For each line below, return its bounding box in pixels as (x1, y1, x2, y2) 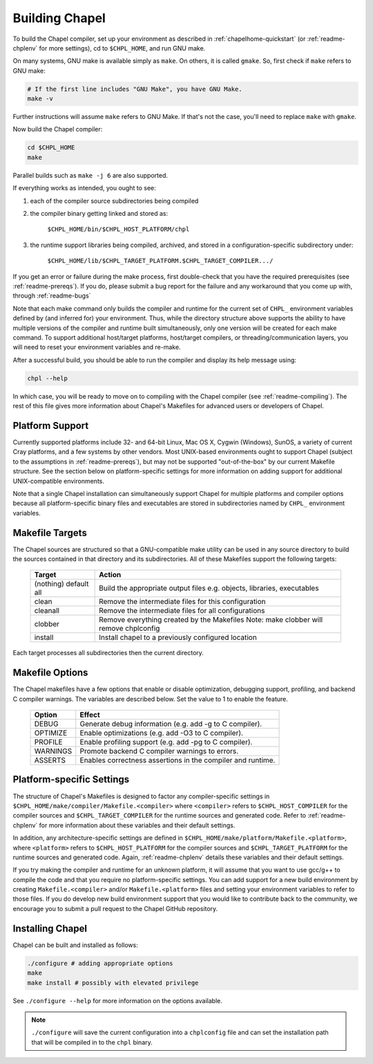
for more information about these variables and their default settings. (39, 820, 236, 829)
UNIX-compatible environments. (12, 477, 105, 485)
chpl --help (27, 374, 68, 382)
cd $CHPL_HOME (27, 144, 75, 152)
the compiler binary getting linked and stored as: (30, 210, 169, 217)
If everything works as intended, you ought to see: (12, 184, 157, 192)
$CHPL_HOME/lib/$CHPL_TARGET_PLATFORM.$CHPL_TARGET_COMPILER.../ (47, 257, 274, 265)
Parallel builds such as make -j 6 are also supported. (12, 171, 169, 179)
